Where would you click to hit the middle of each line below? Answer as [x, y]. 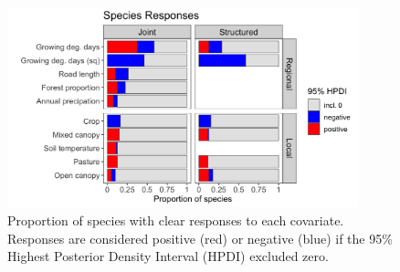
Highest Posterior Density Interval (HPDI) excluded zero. [168, 256]
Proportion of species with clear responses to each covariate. [176, 220]
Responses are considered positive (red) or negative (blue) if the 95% [200, 238]
